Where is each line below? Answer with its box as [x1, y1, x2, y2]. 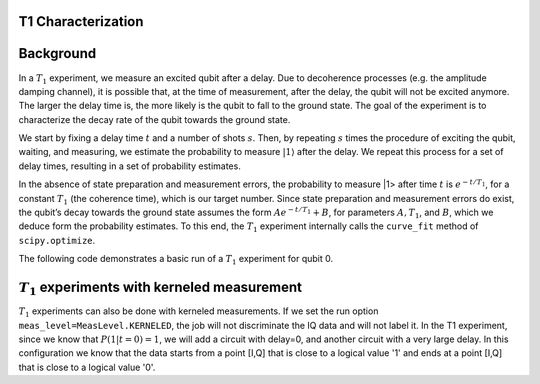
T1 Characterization [18, 13, 144, 30]
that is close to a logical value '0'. [18, 361, 156, 373]
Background [18, 45, 97, 62]
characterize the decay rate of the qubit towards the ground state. [18, 113, 291, 125]
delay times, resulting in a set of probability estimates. [18, 160, 242, 172]
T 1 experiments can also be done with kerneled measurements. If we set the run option [18, 305, 379, 319]
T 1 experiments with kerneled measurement [18, 279, 302, 299]
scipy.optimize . [18, 234, 96, 246]
